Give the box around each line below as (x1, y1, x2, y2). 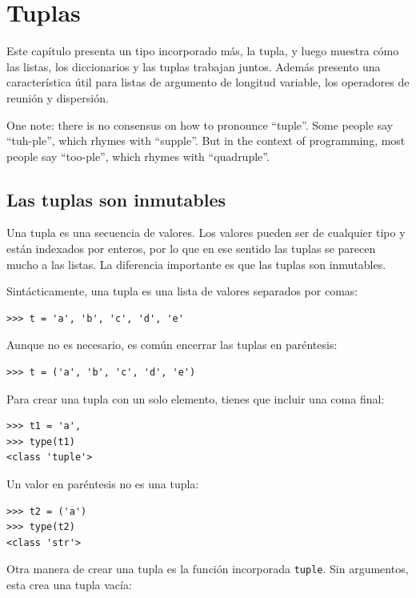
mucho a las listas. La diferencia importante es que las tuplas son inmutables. (6, 255, 386, 272)
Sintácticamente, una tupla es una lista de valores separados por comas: (6, 283, 358, 299)
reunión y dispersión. (6, 89, 109, 106)
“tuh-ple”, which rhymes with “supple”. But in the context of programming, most (6, 132, 406, 149)
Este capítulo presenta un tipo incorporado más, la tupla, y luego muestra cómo (6, 42, 399, 59)
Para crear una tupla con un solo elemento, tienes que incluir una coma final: (6, 390, 385, 407)
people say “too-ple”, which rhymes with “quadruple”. (6, 147, 270, 164)
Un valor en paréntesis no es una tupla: (6, 476, 199, 492)
